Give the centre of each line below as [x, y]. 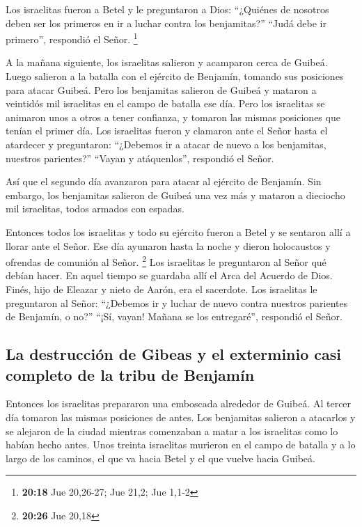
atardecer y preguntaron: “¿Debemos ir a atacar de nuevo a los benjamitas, [166, 144]
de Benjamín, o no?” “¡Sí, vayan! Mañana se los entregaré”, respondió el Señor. [174, 316]
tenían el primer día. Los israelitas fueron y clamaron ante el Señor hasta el [167, 131]
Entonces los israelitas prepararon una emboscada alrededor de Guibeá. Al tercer [179, 403]
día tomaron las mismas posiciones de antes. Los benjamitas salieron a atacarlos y [181, 417]
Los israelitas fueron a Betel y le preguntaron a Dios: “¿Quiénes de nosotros [167, 9]
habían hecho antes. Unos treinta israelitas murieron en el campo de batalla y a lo [181, 445]
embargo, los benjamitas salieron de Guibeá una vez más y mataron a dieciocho [175, 195]
